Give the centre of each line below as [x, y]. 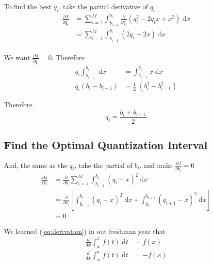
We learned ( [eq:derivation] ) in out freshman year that [85, 231]
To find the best [28, 6]
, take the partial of [103, 165]
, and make [156, 165]
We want [17, 57]
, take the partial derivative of [103, 6]
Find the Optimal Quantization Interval [106, 145]
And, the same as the [36, 165]
